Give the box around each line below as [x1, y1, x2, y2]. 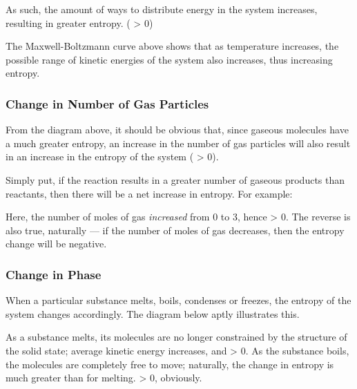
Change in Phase [6, 265, 102, 283]
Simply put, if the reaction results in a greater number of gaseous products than [6, 172, 345, 187]
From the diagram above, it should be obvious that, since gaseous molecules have [6, 122, 349, 137]
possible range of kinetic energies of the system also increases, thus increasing [6, 52, 333, 66]
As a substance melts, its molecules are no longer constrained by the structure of [6, 330, 347, 344]
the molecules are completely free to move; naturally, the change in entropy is [6, 357, 334, 371]
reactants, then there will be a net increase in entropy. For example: [6, 186, 293, 200]
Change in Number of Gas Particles [6, 95, 209, 112]
